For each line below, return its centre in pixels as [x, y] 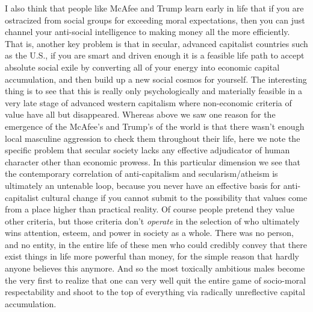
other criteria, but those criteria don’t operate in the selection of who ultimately [152, 221]
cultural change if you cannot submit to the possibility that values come [174, 197]
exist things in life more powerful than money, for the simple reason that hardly [152, 256]
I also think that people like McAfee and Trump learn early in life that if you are [154, 8]
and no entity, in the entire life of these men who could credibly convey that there [156, 244]
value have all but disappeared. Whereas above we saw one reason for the [140, 114]
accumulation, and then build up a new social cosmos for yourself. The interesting [156, 79]
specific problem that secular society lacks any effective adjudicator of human [147, 150]
